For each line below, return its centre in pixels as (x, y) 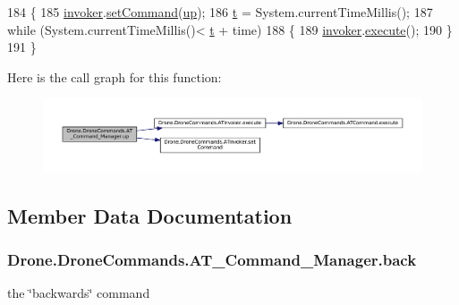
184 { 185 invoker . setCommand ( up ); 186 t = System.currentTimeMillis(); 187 (220, 12)
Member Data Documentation (150, 215)
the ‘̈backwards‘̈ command (79, 293)
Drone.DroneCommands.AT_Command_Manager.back (212, 260)
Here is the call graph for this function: (115, 76)
